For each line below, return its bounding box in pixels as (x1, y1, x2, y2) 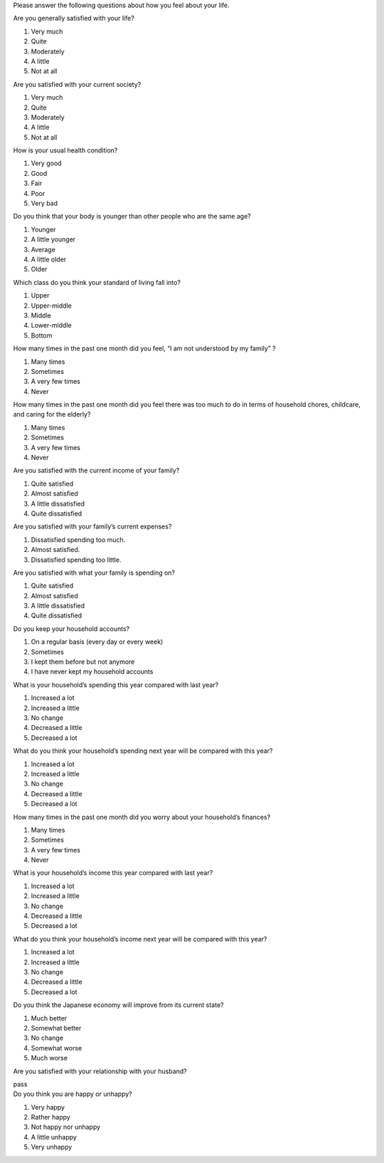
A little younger (31, 235, 76, 244)
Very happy (31, 1102, 65, 1111)
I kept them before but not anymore (31, 657, 135, 666)
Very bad (31, 199, 58, 208)
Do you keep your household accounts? (13, 624, 130, 633)
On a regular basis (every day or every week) (31, 637, 164, 646)
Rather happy (31, 1113, 70, 1122)
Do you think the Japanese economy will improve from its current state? (13, 1001, 224, 1009)
